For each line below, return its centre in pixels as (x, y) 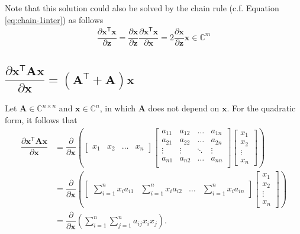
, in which (117, 108)
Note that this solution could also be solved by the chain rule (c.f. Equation (142, 8)
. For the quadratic (261, 108)
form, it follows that (41, 119)
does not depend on (184, 108)
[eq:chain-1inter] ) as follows (54, 19)
